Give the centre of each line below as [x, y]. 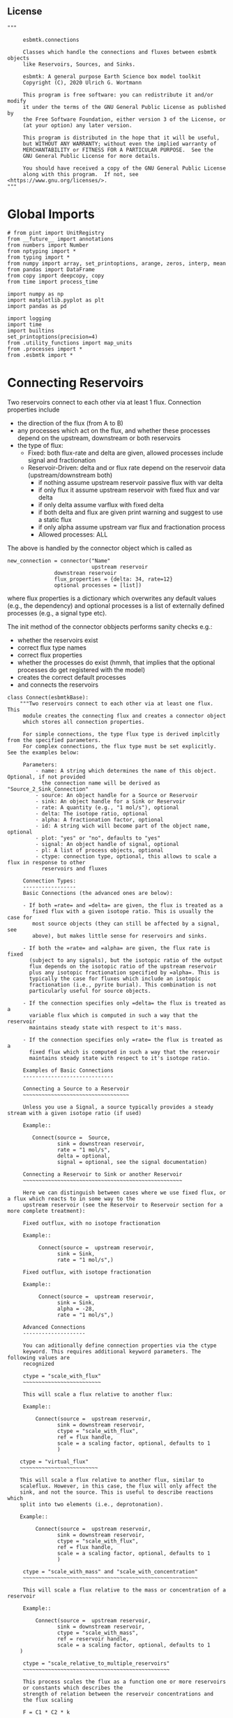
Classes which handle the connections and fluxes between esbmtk [120, 52]
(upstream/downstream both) [70, 475]
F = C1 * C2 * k [46, 1712]
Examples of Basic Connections [68, 1070]
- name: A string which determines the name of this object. [126, 771]
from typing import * [39, 257]
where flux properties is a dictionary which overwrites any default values [112, 598]
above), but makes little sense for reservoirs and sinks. [120, 936]
